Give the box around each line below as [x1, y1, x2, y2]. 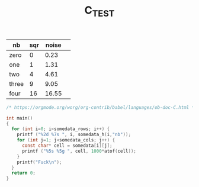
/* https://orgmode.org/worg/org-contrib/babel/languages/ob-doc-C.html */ [6, 104, 197, 110]
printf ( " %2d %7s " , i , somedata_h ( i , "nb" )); [17, 131, 131, 138]
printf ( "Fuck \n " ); [17, 159, 62, 165]
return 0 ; [11, 170, 36, 176]
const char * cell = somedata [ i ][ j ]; [21, 143, 113, 149]
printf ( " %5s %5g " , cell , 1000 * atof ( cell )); [21, 148, 136, 154]
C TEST [84, 4, 115, 19]
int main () [6, 115, 33, 121]
